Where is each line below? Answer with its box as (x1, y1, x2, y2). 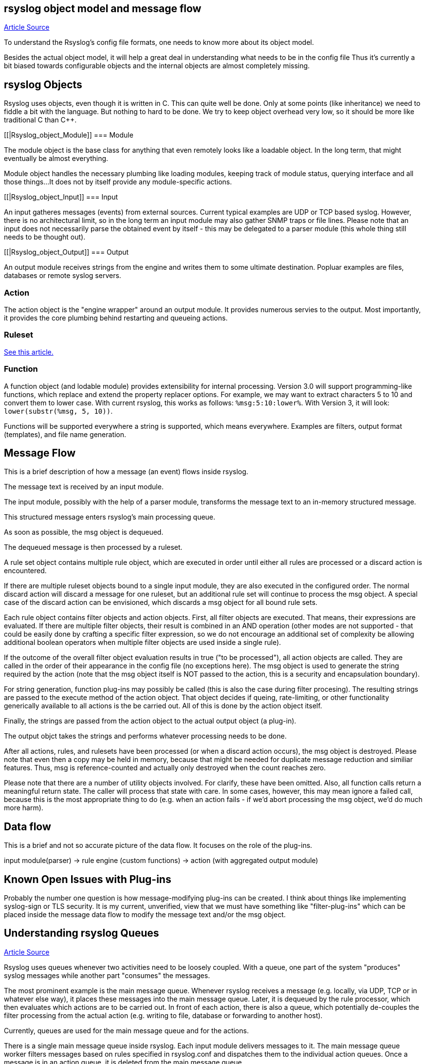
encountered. (4, 566, 47, 575)
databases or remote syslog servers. (4, 271, 121, 280)
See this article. (4, 347, 54, 356)
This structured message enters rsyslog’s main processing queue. (4, 513, 216, 522)
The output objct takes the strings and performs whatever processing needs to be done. (4, 732, 287, 741)
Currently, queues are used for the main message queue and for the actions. (4, 1026, 249, 1035)
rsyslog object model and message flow (4, 2, 202, 15)
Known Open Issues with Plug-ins (4, 873, 171, 885)
